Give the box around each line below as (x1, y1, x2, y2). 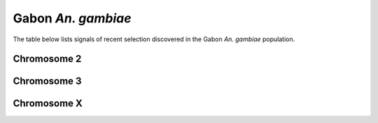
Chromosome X (13, 98, 83, 110)
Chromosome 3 (13, 75, 82, 87)
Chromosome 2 (13, 53, 82, 65)
